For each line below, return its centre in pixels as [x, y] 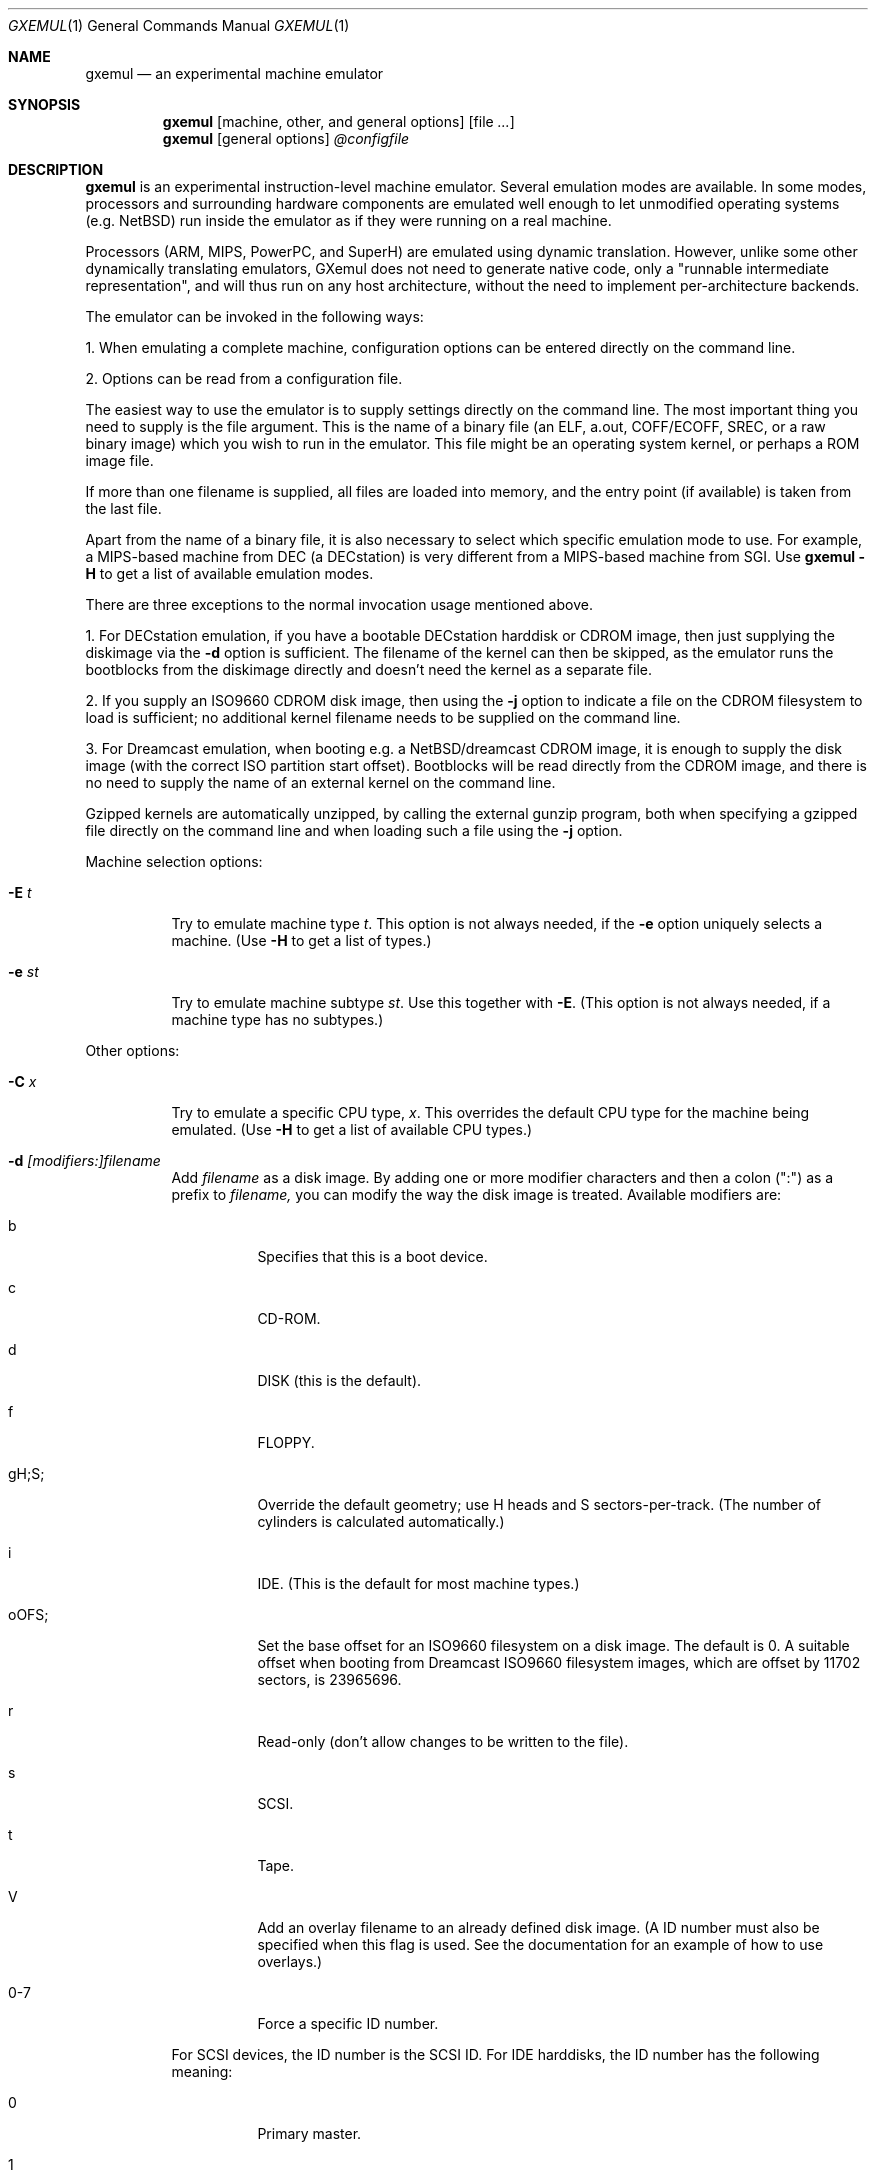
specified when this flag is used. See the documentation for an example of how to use [540, 1944]
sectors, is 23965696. [329, 1679]
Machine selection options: [174, 861]
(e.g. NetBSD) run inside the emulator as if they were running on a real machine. [348, 220]
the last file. [123, 508]
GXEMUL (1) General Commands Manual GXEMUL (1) [179, 25]
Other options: [132, 1050]
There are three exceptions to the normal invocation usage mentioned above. [339, 604]
